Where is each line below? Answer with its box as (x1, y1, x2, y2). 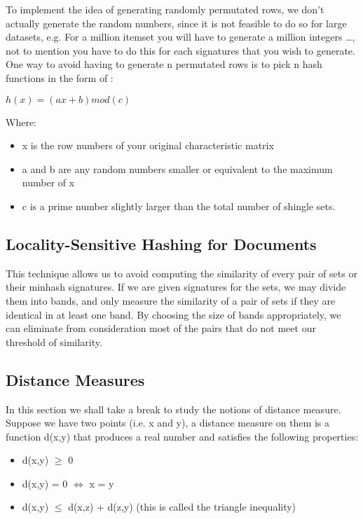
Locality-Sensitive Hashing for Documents (6, 233, 317, 254)
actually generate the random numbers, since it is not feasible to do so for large (6, 15, 347, 30)
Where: (6, 114, 36, 129)
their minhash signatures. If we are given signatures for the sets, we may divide (6, 279, 346, 294)
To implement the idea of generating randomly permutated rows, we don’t (6, 2, 324, 16)
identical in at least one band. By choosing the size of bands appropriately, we (6, 307, 341, 321)
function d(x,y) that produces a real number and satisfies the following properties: (6, 429, 359, 443)
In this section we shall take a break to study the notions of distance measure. (6, 401, 341, 416)
